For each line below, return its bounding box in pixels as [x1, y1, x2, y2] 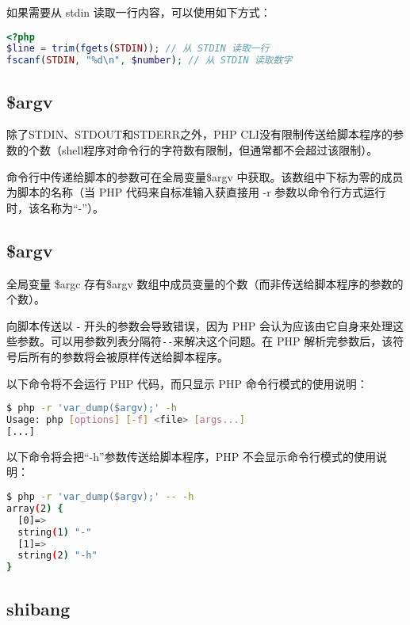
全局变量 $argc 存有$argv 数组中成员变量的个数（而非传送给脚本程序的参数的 [6, 275, 404, 292]
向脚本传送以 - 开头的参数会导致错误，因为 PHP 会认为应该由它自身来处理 [6, 317, 393, 333]
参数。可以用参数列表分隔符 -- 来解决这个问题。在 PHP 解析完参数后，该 [17, 333, 393, 349]
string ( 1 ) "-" [17, 526, 92, 538]
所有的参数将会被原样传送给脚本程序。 [28, 349, 228, 365]
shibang [6, 596, 71, 620]
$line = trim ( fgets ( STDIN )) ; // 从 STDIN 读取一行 [6, 43, 270, 55]
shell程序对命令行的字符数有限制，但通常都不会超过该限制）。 [61, 142, 378, 158]
